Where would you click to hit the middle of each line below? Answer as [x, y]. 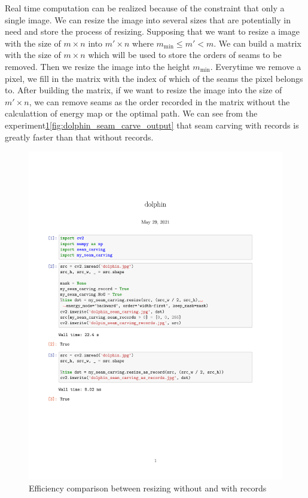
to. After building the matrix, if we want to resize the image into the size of [144, 90]
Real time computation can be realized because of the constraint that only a [145, 8]
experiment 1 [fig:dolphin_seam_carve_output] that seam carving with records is [152, 125]
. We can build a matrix [257, 43]
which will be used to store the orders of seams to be [185, 55]
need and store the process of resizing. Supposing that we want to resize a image [152, 31]
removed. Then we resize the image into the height [97, 66]
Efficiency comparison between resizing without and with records [148, 488]
